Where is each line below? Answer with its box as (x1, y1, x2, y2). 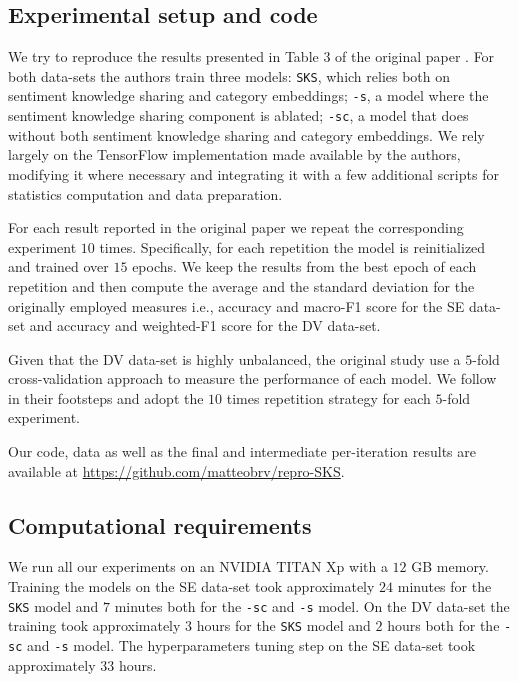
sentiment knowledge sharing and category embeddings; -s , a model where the (8, 85, 489, 106)
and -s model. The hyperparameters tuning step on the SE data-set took (26, 634, 476, 655)
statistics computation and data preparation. (8, 183, 283, 204)
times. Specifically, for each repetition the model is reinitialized (99, 236, 486, 257)
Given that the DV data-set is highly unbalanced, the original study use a (8, 348, 461, 369)
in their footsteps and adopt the (8, 387, 204, 408)
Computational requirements (8, 509, 312, 540)
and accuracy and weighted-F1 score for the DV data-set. (29, 315, 381, 336)
